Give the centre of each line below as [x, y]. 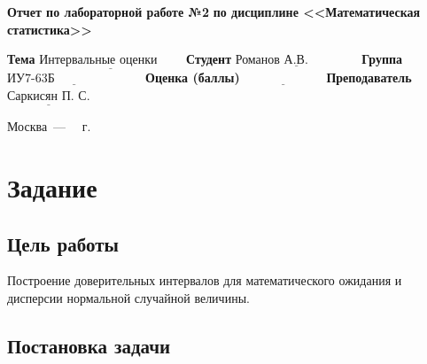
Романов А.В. [272, 61]
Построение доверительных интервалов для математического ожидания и [205, 280]
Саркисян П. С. [49, 97]
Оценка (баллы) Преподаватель [279, 77]
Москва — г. [49, 126]
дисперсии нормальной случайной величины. [128, 297]
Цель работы [63, 243]
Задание [52, 187]
